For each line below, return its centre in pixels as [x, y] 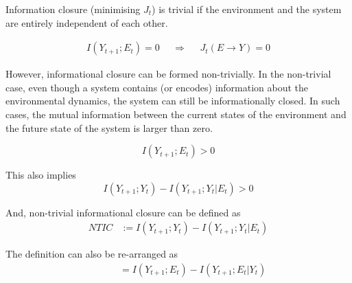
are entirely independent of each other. [87, 22]
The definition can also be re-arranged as [92, 254]
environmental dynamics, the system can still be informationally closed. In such [173, 101]
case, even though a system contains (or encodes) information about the [157, 87]
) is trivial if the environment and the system [247, 9]
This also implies [41, 175]
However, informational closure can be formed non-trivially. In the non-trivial [168, 74]
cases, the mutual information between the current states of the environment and [176, 114]
